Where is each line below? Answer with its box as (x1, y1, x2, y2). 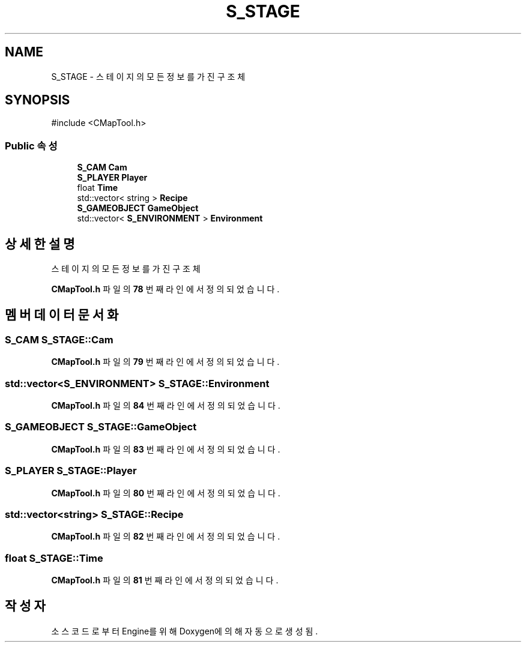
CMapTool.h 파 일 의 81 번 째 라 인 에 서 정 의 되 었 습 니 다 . (51, 575, 279, 585)
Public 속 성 (5, 139, 58, 152)
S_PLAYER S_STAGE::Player (5, 465, 137, 477)
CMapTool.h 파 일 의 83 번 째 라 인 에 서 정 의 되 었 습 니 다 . (51, 444, 280, 454)
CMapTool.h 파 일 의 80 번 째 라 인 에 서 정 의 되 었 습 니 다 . (51, 487, 280, 498)
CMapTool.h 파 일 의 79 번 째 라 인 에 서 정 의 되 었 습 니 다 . (51, 357, 280, 367)
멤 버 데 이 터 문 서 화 (5, 307, 119, 323)
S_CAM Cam (77, 162, 127, 173)
